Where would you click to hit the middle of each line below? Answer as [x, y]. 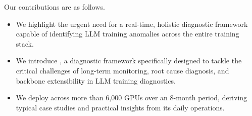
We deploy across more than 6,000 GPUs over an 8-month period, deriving [132, 98]
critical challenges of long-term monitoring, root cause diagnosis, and [122, 70]
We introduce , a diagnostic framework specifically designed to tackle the [129, 61]
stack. [25, 43]
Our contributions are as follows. [55, 7]
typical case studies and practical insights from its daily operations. [120, 107]
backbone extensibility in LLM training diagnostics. [96, 80]
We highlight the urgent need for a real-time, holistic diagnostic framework [132, 24]
